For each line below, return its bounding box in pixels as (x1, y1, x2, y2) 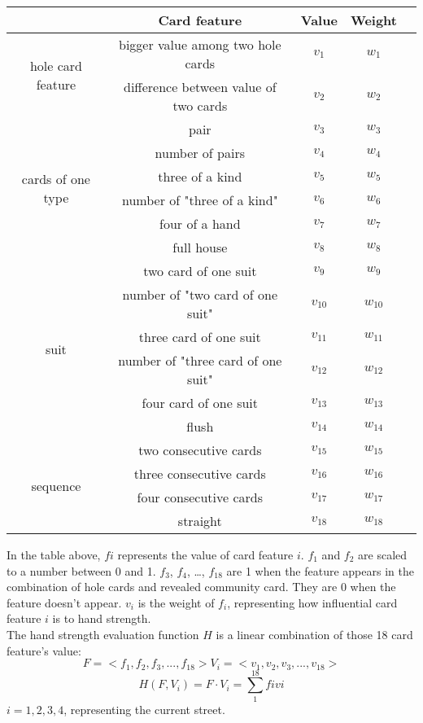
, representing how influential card (227, 594, 398, 611)
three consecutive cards (133, 464, 266, 483)
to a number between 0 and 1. (7, 562, 156, 579)
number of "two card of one (122, 285, 278, 304)
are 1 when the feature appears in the (226, 562, 414, 579)
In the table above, (7, 546, 101, 563)
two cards (172, 96, 228, 115)
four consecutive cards (137, 488, 264, 506)
